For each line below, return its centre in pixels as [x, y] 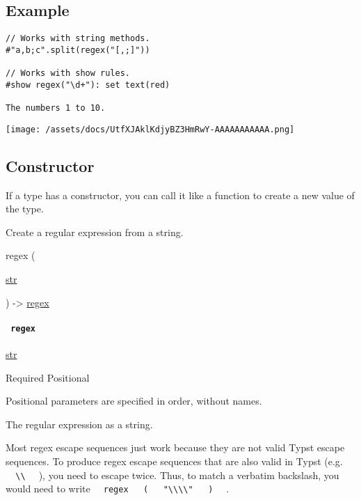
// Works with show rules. [68, 73]
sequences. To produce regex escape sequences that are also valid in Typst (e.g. [174, 461]
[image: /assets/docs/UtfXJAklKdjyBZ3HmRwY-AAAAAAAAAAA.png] [150, 129]
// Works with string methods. [78, 39]
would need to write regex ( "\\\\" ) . [118, 489]
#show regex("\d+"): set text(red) [88, 85]
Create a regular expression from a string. [95, 232]
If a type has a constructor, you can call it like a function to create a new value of [180, 195]
